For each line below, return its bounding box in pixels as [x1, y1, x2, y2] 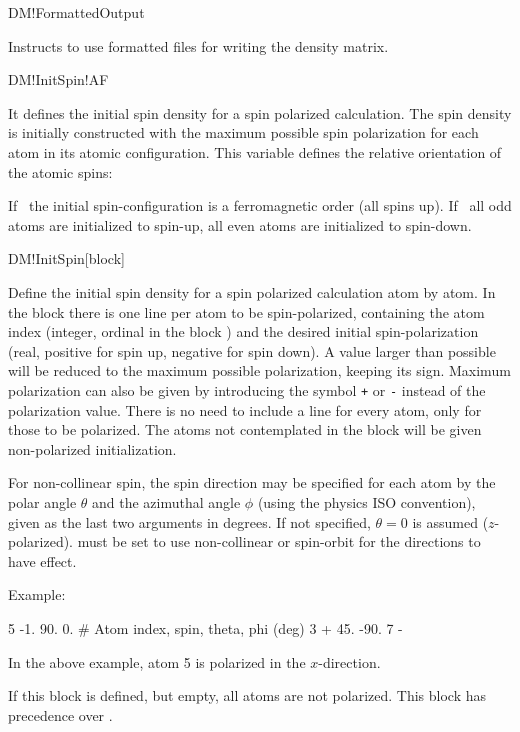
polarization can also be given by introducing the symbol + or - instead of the [8, 379, 486, 400]
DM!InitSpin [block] [8, 248, 125, 269]
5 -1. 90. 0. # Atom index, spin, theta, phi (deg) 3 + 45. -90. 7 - [8, 617, 403, 638]
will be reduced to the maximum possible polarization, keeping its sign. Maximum [8, 360, 511, 381]
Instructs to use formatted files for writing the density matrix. [8, 35, 389, 56]
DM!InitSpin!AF [8, 69, 109, 90]
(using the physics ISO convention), [257, 491, 476, 512]
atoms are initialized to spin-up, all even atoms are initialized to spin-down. [8, 214, 472, 235]
